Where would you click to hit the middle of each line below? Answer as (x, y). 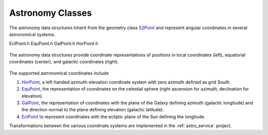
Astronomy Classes (50, 13)
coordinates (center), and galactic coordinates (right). (64, 62)
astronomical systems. (32, 34)
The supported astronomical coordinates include (59, 73)
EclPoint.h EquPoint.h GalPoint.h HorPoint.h (54, 44)
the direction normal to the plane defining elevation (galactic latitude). (93, 110)
